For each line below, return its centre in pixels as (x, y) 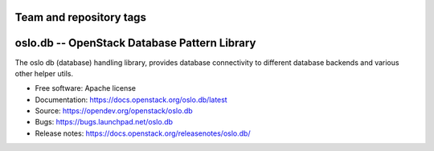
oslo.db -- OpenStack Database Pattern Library (135, 43)
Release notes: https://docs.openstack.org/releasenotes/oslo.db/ (143, 133)
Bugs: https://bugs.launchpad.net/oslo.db (104, 122)
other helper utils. (44, 73)
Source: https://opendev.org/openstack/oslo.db (114, 111)
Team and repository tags (80, 17)
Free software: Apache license (86, 88)
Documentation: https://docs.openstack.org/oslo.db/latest (131, 100)
